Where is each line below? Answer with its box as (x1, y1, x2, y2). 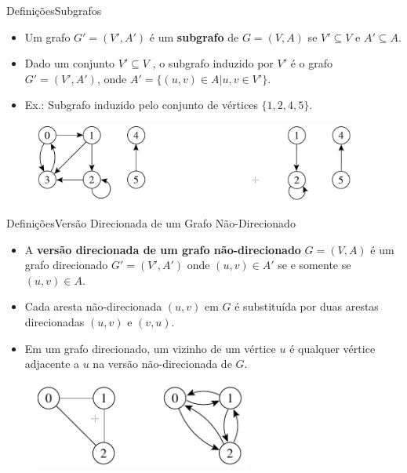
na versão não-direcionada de (93, 355, 232, 372)
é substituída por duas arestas (234, 298, 379, 315)
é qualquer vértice (289, 340, 376, 356)
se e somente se (278, 257, 351, 273)
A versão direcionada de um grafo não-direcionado (24, 241, 301, 257)
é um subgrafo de (149, 28, 239, 45)
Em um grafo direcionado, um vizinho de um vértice (24, 340, 276, 356)
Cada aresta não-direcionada (24, 298, 162, 315)
